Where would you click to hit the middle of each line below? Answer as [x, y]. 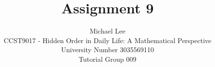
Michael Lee [107, 31]
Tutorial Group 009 [107, 59]
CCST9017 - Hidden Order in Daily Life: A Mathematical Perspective [107, 40]
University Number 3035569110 [107, 50]
